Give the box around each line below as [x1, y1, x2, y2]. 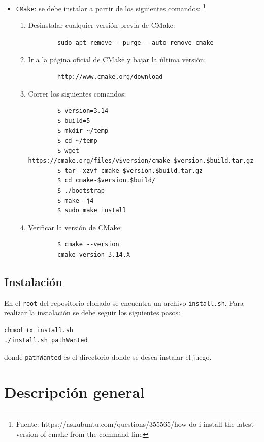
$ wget [57, 147, 79, 154]
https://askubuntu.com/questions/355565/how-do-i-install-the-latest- [41, 419, 256, 429]
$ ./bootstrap [57, 187, 105, 195]
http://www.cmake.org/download [57, 73, 163, 81]
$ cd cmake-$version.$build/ [57, 177, 156, 184]
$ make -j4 [57, 197, 94, 204]
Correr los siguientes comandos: [28, 88, 126, 99]
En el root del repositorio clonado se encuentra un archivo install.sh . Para [4, 297, 244, 308]
